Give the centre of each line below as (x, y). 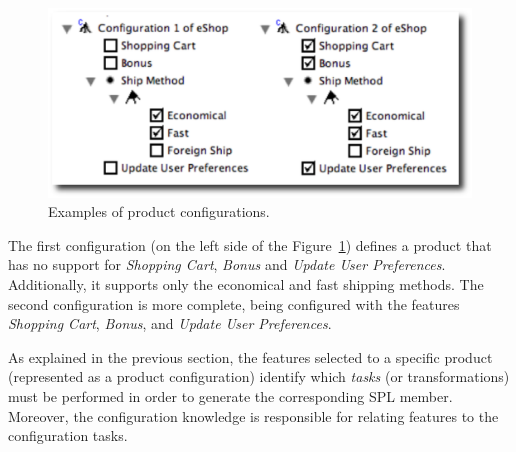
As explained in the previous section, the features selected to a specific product (250, 356)
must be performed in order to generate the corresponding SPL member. (230, 395)
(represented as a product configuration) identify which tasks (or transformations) (259, 376)
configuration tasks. (68, 435)
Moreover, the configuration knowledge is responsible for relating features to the (253, 415)
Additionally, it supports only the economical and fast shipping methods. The (246, 284)
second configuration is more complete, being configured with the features (234, 303)
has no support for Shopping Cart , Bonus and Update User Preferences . (227, 264)
